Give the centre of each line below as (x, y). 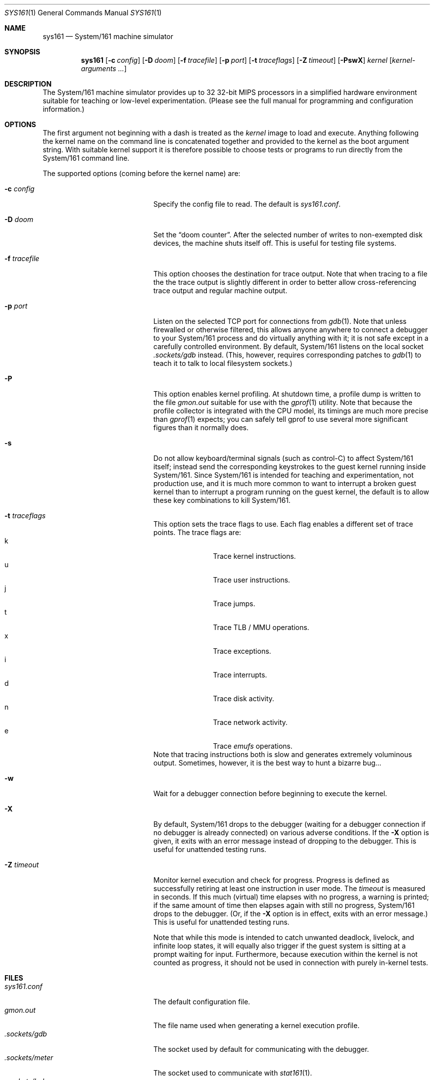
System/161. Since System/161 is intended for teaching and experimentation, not (284, 475)
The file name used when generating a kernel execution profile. (257, 1025)
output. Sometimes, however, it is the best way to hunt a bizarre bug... (267, 763)
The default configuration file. (202, 1002)
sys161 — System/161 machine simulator (108, 36)
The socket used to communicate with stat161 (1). (233, 1073)
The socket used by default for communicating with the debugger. (261, 1049)
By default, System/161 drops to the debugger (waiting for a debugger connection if (289, 824)
